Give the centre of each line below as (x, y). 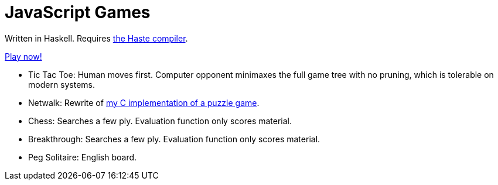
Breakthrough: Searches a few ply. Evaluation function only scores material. (174, 139)
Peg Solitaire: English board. (83, 157)
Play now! (23, 56)
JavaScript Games (78, 12)
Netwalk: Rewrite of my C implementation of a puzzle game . (144, 102)
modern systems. (62, 84)
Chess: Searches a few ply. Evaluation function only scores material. (160, 121)
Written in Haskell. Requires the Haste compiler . (96, 38)
